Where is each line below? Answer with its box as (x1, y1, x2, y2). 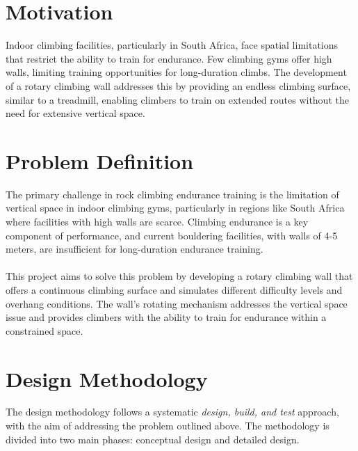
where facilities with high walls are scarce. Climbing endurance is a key (6, 214, 309, 228)
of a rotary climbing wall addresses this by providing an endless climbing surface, (6, 78, 351, 93)
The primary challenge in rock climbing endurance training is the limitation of (6, 187, 339, 201)
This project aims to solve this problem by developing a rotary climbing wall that (6, 269, 353, 283)
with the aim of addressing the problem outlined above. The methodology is (6, 418, 329, 433)
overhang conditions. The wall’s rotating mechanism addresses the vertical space (6, 296, 348, 310)
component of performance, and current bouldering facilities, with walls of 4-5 (6, 228, 338, 242)
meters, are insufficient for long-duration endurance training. (6, 242, 263, 256)
